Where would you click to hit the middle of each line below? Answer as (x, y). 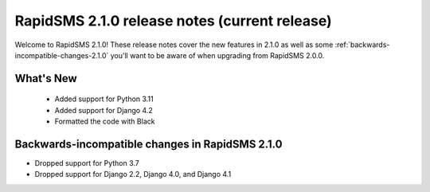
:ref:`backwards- (362, 45)
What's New (46, 78)
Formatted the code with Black (105, 121)
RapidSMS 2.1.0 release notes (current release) (173, 21)
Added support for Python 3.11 (104, 99)
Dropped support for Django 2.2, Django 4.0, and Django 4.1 (133, 174)
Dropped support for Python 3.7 (87, 163)
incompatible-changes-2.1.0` (62, 55)
